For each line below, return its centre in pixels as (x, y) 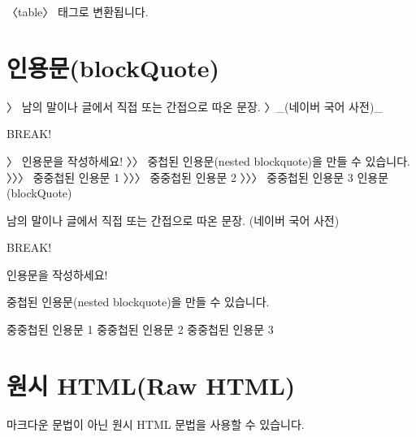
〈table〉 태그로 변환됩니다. (78, 11)
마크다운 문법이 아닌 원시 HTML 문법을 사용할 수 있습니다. (156, 424)
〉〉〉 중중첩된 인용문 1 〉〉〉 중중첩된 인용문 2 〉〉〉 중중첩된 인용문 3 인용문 (198, 177)
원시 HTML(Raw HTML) (151, 385)
